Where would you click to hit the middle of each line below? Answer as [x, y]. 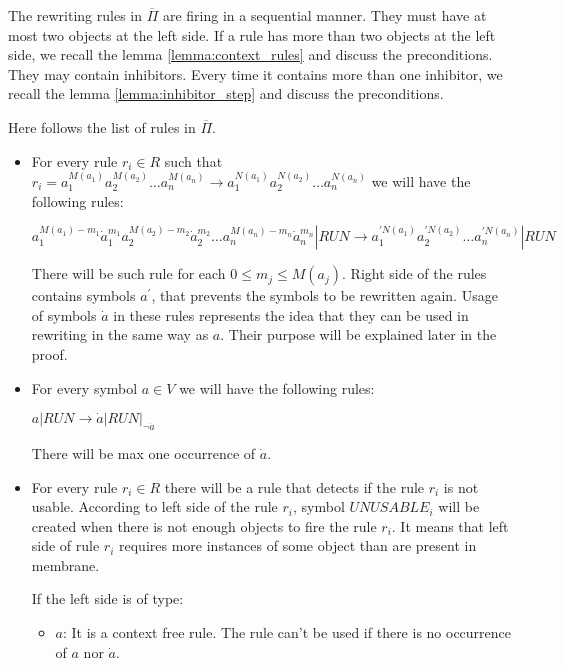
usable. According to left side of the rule [154, 506]
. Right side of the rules [414, 273]
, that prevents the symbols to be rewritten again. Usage [324, 295]
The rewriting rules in [75, 15]
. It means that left [450, 525]
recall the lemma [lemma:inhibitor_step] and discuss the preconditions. [226, 93]
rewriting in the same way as [120, 334]
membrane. [65, 564]
